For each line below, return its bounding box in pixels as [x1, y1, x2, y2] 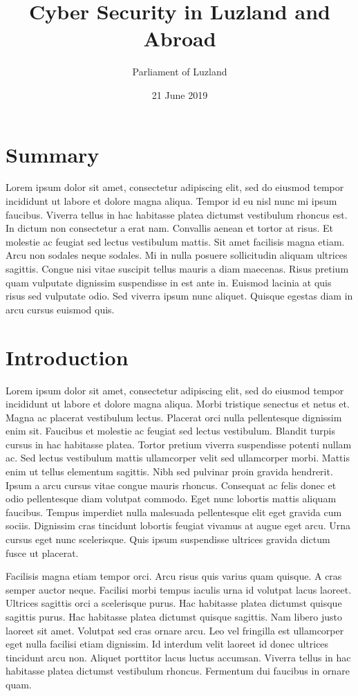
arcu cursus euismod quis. [6, 302, 115, 316]
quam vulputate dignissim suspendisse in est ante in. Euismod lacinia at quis [6, 275, 332, 289]
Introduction [6, 342, 129, 371]
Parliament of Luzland [132, 64, 227, 79]
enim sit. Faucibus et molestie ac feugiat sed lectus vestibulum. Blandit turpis [6, 423, 335, 438]
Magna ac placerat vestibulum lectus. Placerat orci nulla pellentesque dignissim [6, 410, 342, 424]
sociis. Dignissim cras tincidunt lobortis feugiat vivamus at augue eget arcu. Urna [6, 518, 351, 533]
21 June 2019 [151, 87, 208, 102]
